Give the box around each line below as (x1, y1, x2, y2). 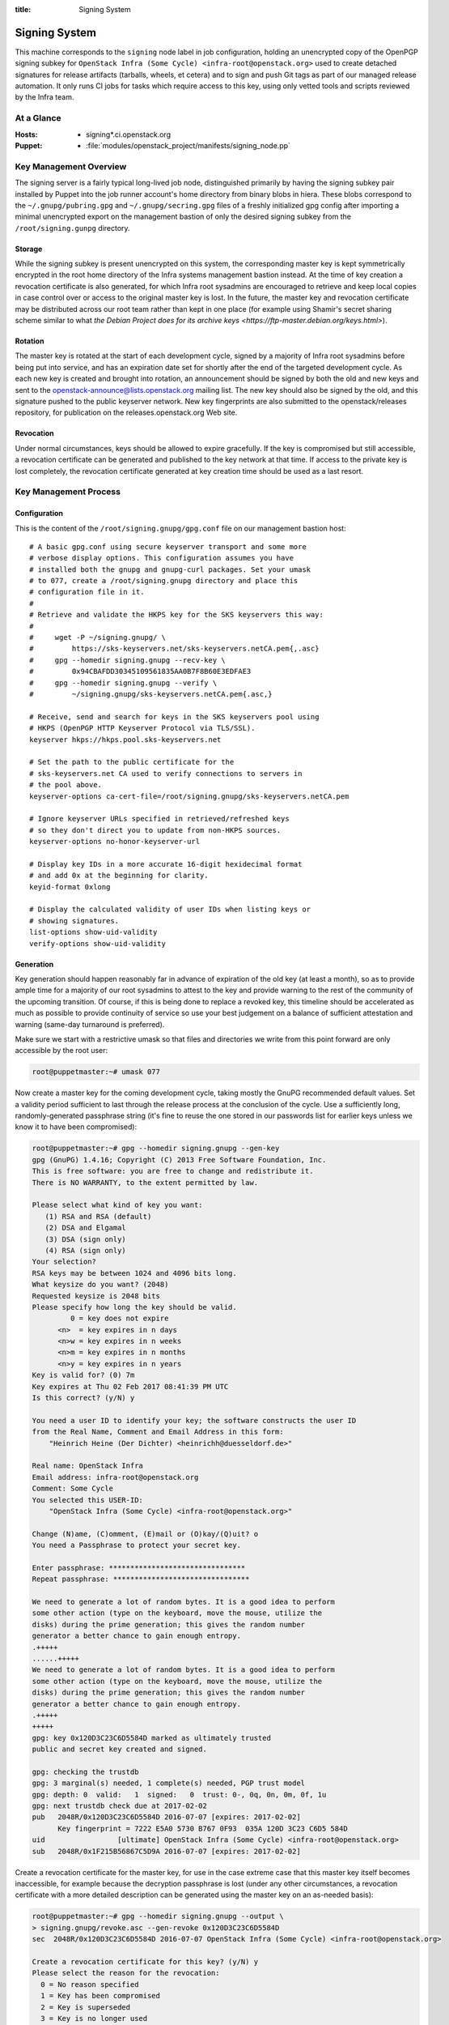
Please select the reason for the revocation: (32, 1968, 220, 1978)
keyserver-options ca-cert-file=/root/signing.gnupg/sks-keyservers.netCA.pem (29, 791, 349, 801)
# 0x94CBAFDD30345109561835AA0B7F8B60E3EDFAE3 (29, 667, 252, 676)
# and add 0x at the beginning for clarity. (29, 871, 210, 880)
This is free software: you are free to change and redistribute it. (32, 1166, 314, 1176)
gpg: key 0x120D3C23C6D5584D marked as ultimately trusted (32, 1733, 271, 1742)
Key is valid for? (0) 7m (32, 1371, 135, 1380)
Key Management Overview (15, 160, 127, 172)
